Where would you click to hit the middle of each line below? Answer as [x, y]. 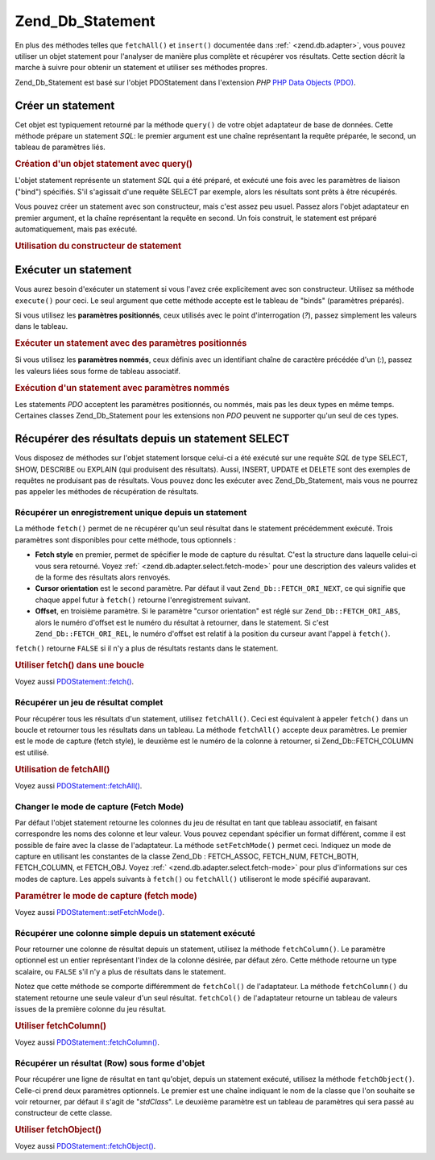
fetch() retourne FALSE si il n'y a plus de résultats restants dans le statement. [147, 648]
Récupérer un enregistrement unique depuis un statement [131, 513]
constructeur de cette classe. [64, 1113]
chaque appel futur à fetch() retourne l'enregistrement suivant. [143, 600]
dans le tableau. [41, 326]
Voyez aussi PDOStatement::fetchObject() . [85, 1146]
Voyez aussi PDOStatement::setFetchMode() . [90, 912]
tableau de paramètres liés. [60, 147]
